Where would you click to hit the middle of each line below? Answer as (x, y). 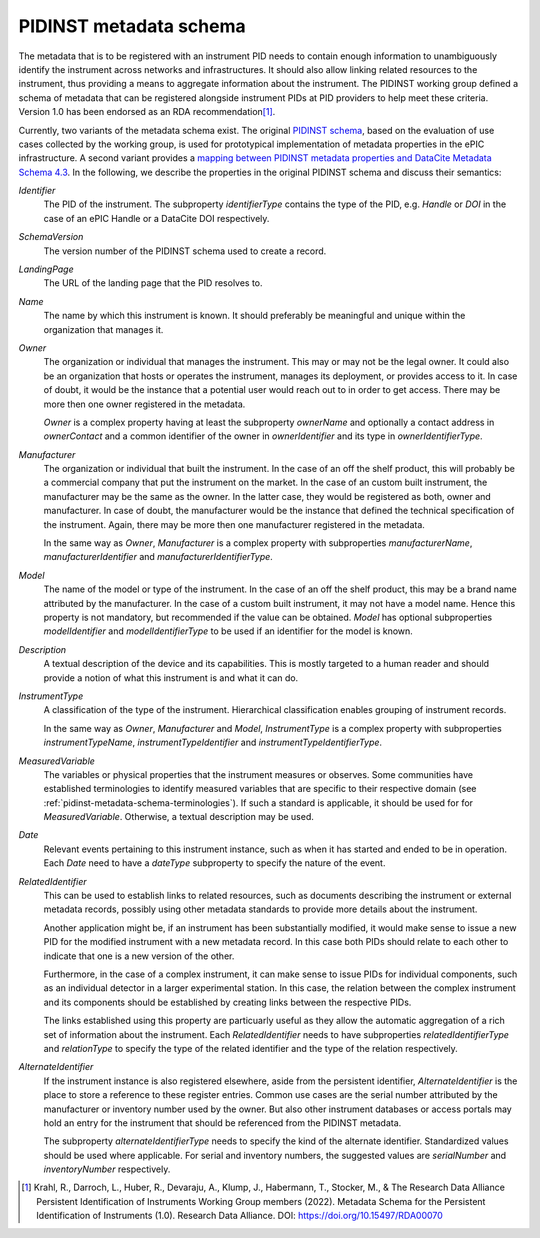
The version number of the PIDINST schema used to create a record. (185, 251)
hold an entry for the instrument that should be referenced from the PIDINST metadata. (222, 1122)
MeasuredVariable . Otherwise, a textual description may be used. (179, 817)
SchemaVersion (51, 237)
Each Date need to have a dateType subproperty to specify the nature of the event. (214, 863)
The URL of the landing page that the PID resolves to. (153, 283)
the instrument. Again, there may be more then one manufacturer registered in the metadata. (234, 524)
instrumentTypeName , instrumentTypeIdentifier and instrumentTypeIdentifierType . (213, 742)
